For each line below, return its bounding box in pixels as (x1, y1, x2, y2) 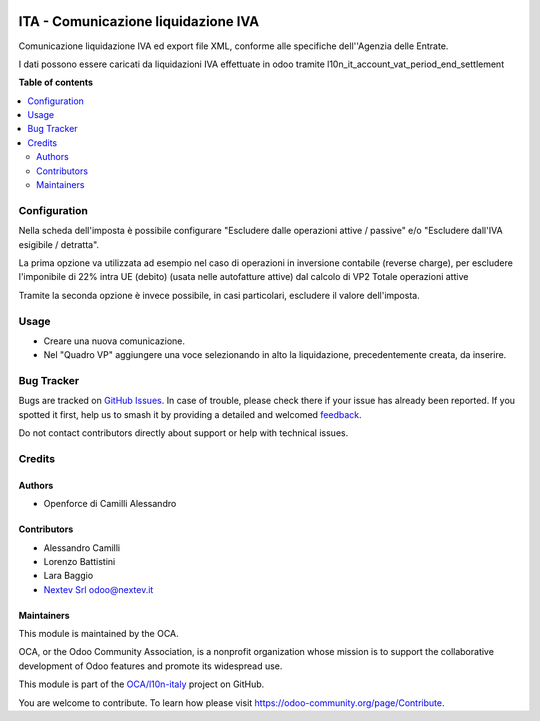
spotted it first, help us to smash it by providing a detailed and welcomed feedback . (18, 408, 362, 420)
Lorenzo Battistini (43, 555, 116, 567)
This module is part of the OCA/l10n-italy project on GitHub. (18, 678, 265, 690)
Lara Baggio (43, 570, 94, 582)
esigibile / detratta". (18, 238, 100, 250)
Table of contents (18, 76, 94, 89)
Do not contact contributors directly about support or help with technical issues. (18, 427, 349, 439)
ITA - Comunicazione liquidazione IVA (18, 13, 260, 30)
